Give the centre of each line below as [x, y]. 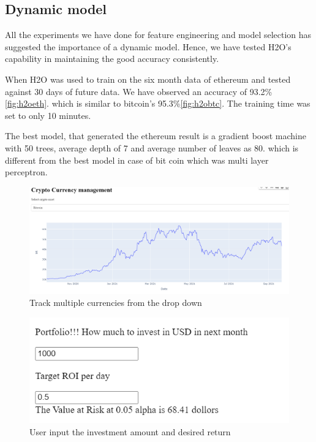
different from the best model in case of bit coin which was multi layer [137, 160]
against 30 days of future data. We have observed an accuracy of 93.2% [139, 91]
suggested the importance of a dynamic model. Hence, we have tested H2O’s [148, 46]
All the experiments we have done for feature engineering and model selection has [158, 35]
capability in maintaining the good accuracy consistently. [112, 59]
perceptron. [26, 172]
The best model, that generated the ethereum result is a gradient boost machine [156, 136]
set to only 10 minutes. [48, 115]
